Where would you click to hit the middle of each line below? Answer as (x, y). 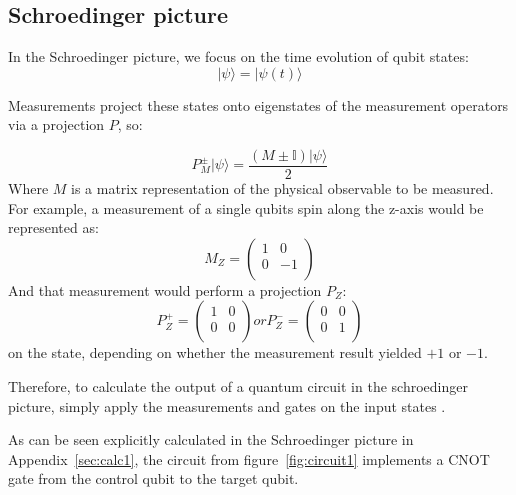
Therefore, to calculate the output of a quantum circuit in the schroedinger (238, 386)
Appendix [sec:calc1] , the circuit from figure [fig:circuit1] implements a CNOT (249, 458)
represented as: (53, 227)
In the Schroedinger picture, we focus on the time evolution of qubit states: (238, 56)
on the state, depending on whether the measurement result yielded (215, 352)
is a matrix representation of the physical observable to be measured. (282, 188)
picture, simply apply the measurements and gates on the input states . (227, 405)
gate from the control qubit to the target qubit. (153, 478)
